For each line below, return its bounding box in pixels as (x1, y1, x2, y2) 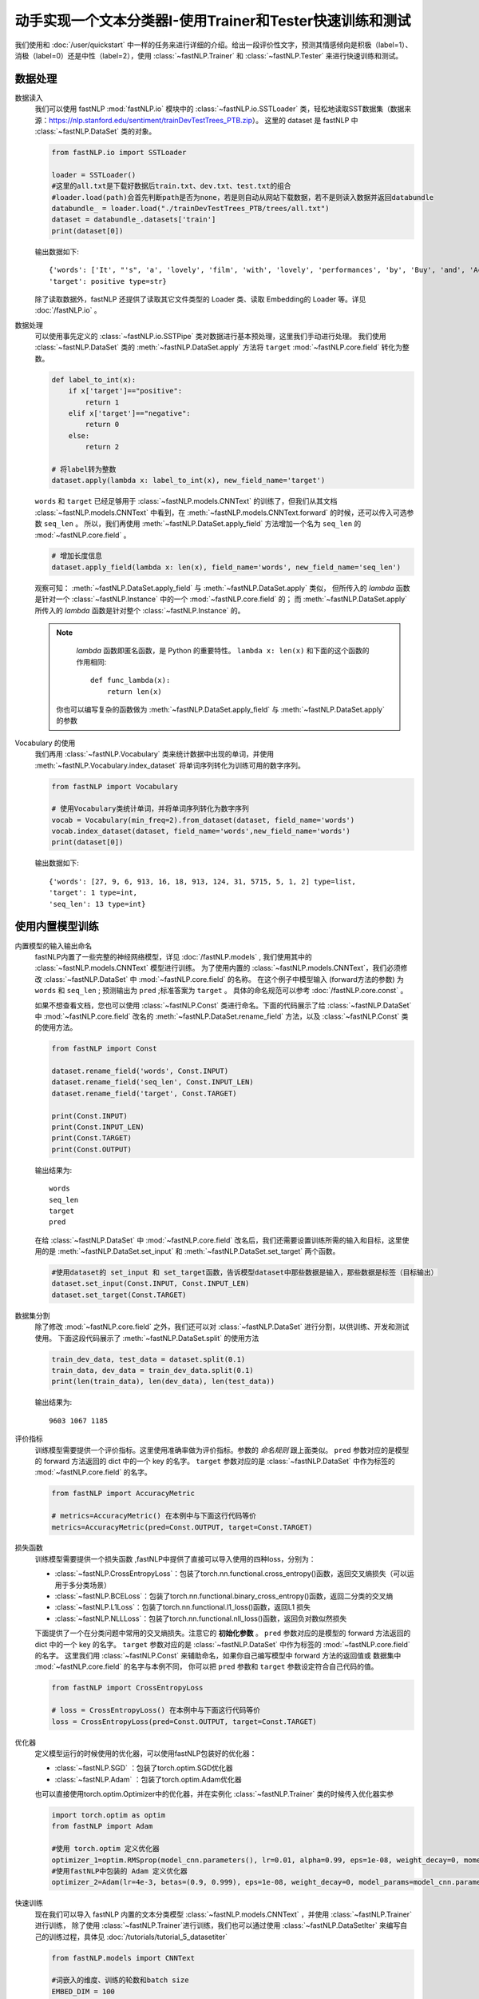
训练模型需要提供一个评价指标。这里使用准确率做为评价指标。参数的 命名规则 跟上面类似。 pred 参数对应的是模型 (34, 1445, 410, 1454)
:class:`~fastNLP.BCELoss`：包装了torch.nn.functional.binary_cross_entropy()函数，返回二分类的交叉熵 (54, 1591, 394, 1601)
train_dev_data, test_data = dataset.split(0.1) (51, 1355, 246, 1363)
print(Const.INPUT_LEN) (51, 1123, 145, 1131)
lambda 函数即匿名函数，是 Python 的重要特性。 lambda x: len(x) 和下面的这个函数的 (76, 646, 370, 656)
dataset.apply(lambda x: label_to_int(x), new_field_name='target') (51, 476, 326, 485)
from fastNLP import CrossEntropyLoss (51, 1683, 204, 1693)
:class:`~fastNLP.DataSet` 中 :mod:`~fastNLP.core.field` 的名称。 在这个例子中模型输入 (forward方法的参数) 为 (43, 974, 405, 984)
